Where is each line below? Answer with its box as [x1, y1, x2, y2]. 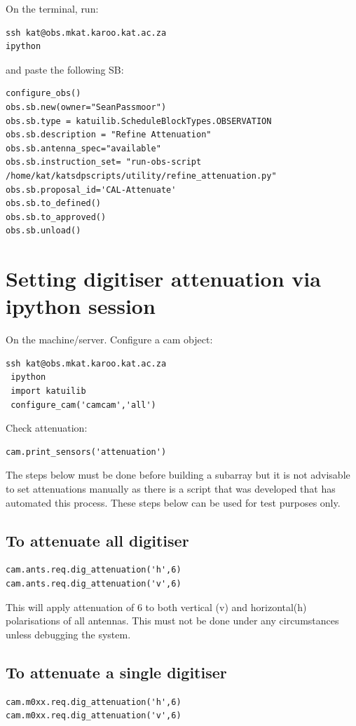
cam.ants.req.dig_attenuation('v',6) [6, 578, 182, 589]
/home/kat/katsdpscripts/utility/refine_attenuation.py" [6, 170, 277, 181]
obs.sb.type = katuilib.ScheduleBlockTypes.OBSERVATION [6, 116, 272, 126]
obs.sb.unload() [6, 226, 81, 236]
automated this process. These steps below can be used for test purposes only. [6, 495, 341, 509]
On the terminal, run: [6, 1, 99, 15]
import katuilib [11, 386, 86, 396]
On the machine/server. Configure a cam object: [6, 332, 213, 347]
